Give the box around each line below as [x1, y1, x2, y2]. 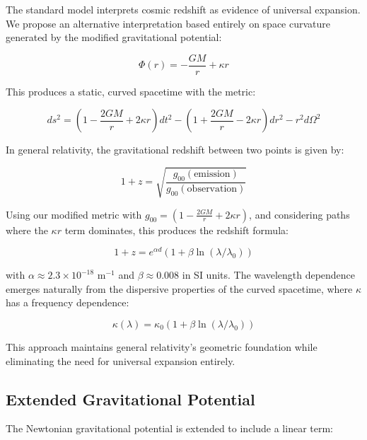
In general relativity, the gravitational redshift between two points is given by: [6, 142, 344, 157]
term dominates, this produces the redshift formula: [64, 222, 289, 237]
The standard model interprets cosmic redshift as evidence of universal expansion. [6, 2, 361, 16]
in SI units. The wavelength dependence [182, 267, 356, 282]
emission [194, 169, 231, 180]
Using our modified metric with [6, 207, 142, 221]
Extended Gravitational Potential [6, 388, 255, 410]
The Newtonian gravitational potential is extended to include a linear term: [6, 421, 333, 436]
